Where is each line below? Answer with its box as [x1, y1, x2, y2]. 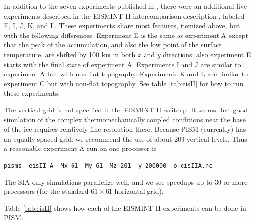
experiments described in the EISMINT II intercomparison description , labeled [4, 10, 245, 21]
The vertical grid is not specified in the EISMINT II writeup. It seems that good [4, 104, 248, 114]
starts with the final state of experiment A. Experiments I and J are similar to [4, 59, 241, 69]
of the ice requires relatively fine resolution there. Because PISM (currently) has [4, 124, 246, 134]
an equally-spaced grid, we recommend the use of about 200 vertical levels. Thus [4, 133, 247, 144]
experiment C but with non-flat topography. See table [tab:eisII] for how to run [4, 78, 244, 88]
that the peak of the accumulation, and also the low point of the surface [4, 39, 222, 50]
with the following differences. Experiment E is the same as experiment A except [4, 30, 249, 40]
